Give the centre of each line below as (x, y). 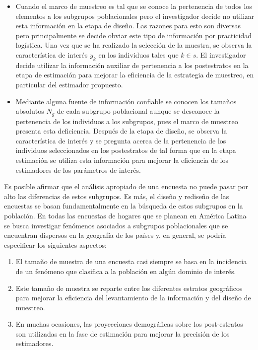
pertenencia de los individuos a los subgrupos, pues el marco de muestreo (127, 121)
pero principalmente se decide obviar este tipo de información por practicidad (134, 35)
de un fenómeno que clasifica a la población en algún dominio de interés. (126, 271)
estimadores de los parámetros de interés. (78, 170)
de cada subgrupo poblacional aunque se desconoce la (138, 111)
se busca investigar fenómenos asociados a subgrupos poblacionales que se (116, 225)
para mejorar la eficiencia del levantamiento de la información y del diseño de (133, 298)
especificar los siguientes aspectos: (55, 245)
